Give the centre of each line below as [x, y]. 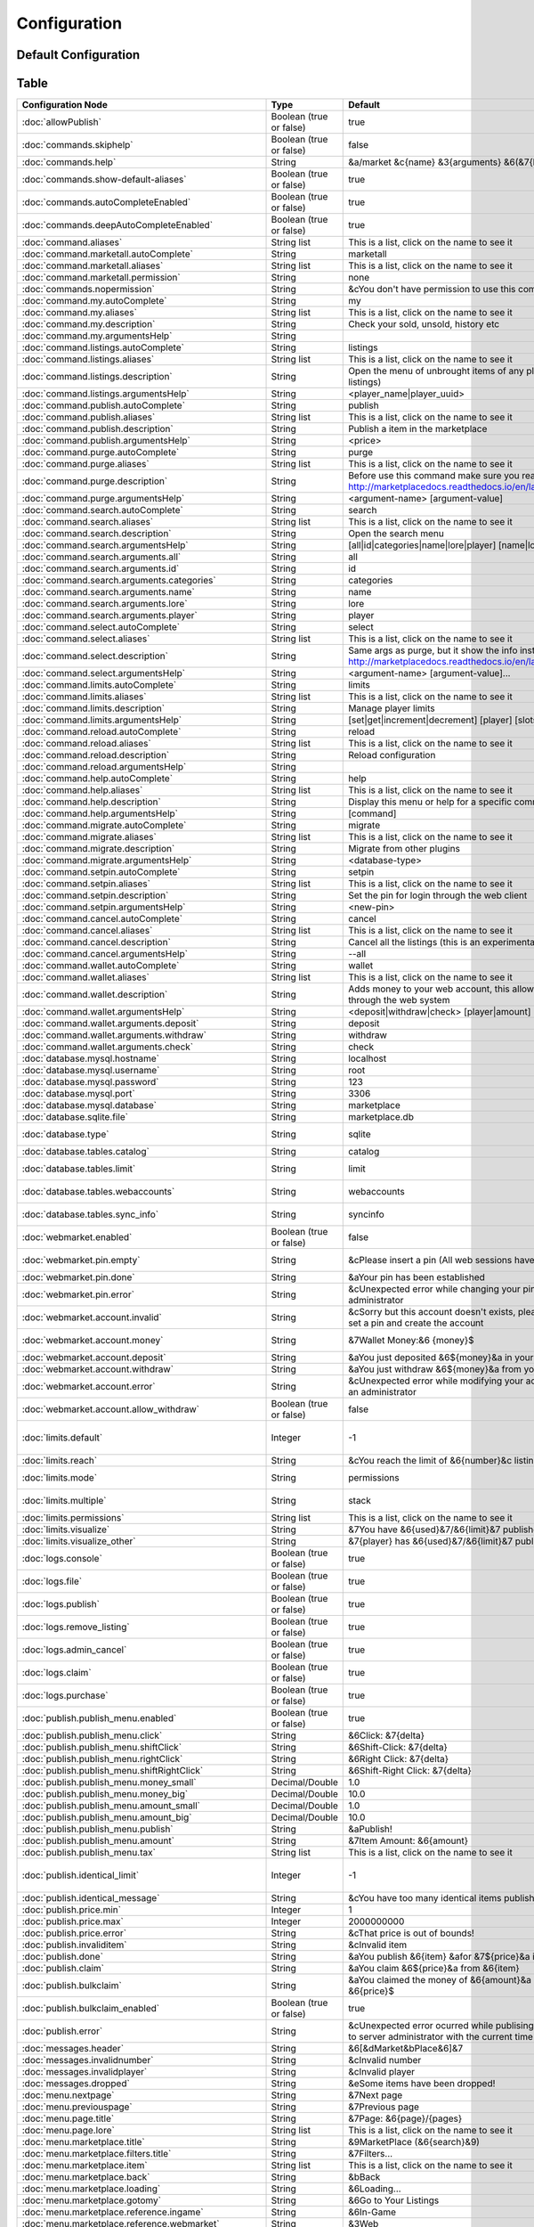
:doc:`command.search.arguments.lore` [105, 604]
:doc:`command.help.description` [92, 802]
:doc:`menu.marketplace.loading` [91, 2189]
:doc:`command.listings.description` [97, 377]
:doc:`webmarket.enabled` [77, 1237]
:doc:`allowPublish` [62, 122]
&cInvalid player [382, 2072]
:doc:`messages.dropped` [76, 2084]
